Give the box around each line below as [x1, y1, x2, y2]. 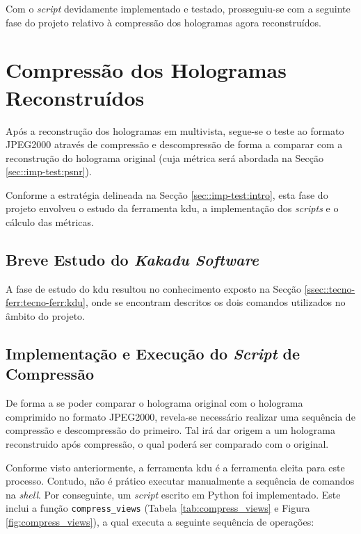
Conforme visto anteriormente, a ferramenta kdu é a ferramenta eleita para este [6, 460, 345, 474]
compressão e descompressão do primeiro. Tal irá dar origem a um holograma [6, 423, 335, 437]
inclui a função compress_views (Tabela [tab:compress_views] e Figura [6, 501, 310, 515]
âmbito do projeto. [6, 309, 86, 323]
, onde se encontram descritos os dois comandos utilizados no [85, 295, 346, 309]
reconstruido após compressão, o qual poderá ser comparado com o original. [6, 437, 329, 451]
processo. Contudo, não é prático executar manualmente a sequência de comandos [6, 474, 355, 488]
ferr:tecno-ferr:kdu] [6, 295, 86, 309]
